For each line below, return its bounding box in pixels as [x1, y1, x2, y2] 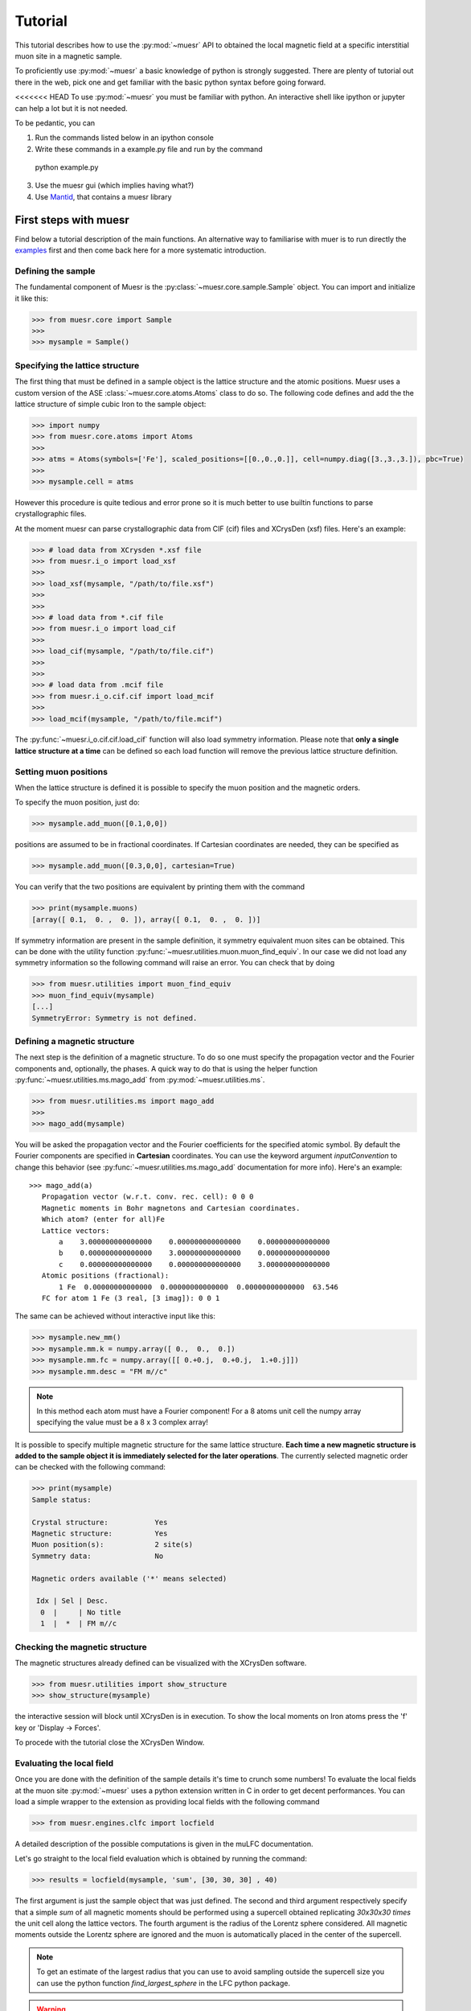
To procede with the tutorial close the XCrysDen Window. [14, 1738, 205, 1747]
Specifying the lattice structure [14, 360, 140, 371]
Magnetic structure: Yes [31, 1529, 168, 1538]
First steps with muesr [14, 213, 130, 227]
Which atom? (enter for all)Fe [41, 1215, 165, 1224]
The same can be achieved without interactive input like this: [14, 1311, 216, 1321]
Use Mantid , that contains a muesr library [35, 191, 172, 201]
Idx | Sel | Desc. [36, 1597, 109, 1606]
